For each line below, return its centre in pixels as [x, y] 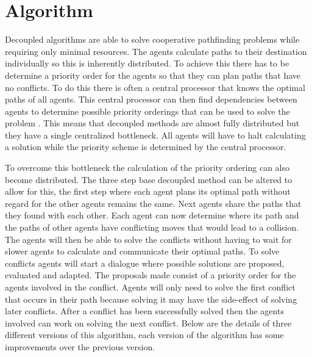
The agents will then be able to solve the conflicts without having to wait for [148, 239]
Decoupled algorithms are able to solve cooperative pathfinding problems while [152, 39]
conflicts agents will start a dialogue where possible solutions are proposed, [145, 263]
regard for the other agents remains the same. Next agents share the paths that [153, 203]
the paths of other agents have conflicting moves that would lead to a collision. [152, 227]
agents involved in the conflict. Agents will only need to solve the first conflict [150, 287]
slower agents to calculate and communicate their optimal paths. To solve [142, 251]
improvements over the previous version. [80, 346]
